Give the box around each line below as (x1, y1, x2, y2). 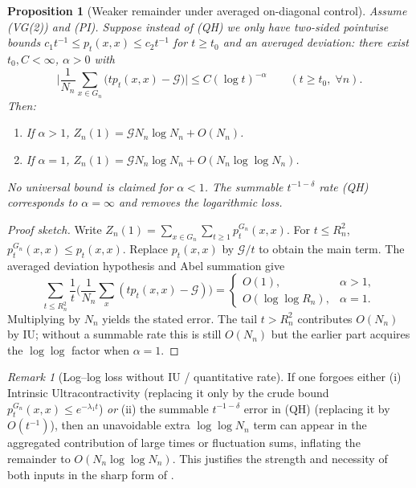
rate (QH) (319, 178, 369, 195)
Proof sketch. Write (7, 220, 102, 237)
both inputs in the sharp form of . (7, 465, 174, 482)
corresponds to (7, 194, 78, 211)
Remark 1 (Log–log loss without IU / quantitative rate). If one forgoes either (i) (7, 368, 402, 385)
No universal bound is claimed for (7, 178, 173, 195)
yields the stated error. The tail (102, 310, 258, 326)
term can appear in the (253, 416, 367, 433)
